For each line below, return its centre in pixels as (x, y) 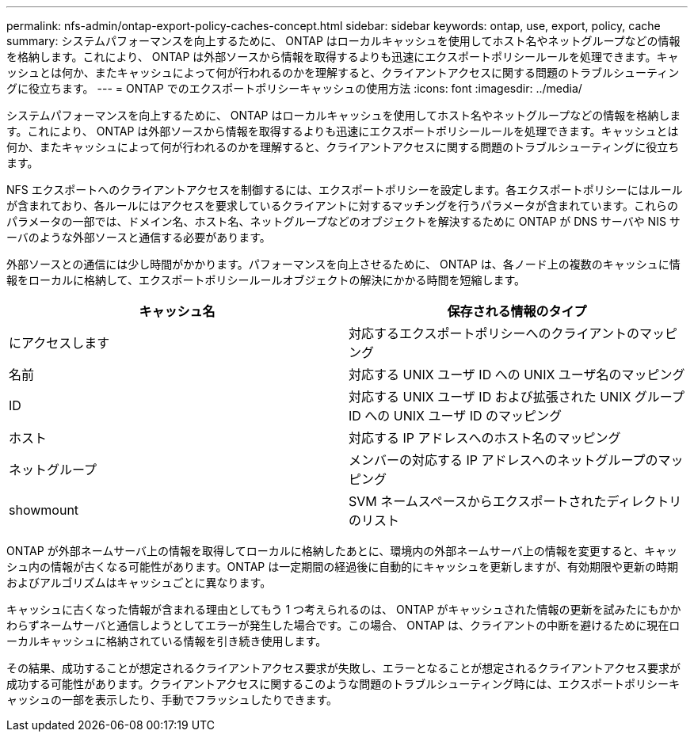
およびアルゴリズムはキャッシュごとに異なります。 (139, 582)
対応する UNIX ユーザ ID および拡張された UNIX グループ (517, 397)
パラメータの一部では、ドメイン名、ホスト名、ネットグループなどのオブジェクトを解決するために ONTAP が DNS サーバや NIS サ (343, 221)
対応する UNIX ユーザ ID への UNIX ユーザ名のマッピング (517, 375)
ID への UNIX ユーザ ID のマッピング (456, 416)
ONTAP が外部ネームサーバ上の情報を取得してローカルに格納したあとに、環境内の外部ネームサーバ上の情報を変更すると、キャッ (342, 551)
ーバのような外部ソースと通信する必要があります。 (139, 237)
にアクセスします (59, 343)
